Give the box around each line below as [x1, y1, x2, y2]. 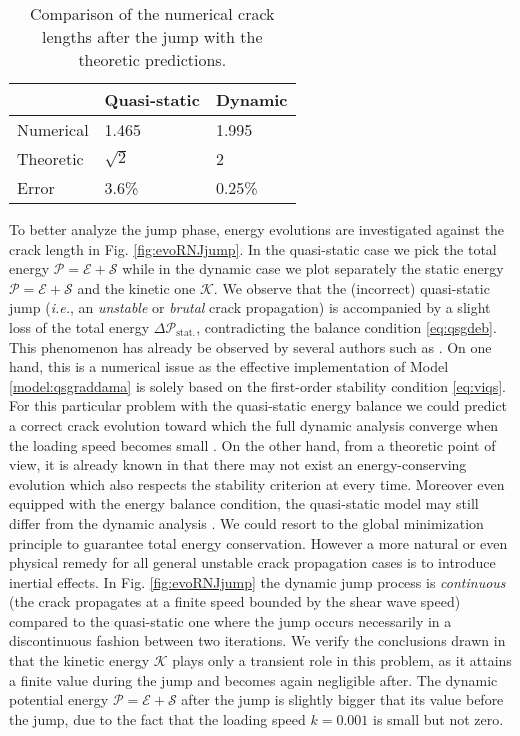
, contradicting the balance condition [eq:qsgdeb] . [196, 316, 497, 337]
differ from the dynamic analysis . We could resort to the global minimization [9, 512, 484, 533]
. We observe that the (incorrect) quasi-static [213, 277, 490, 298]
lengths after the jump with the [41, 25, 263, 48]
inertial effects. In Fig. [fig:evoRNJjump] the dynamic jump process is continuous [9, 571, 506, 592]
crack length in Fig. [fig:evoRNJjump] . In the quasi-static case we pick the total [9, 238, 497, 259]
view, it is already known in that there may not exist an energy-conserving [9, 454, 467, 475]
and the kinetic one [77, 277, 196, 298]
